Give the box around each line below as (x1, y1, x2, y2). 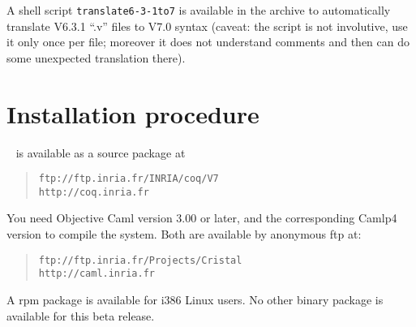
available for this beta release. (6, 307, 155, 324)
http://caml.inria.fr (38, 268, 155, 280)
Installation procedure (6, 97, 259, 130)
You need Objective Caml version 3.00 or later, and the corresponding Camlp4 (6, 209, 397, 226)
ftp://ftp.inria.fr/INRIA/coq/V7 (38, 173, 219, 185)
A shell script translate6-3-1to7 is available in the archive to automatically (6, 2, 391, 18)
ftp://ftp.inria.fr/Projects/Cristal (38, 254, 242, 266)
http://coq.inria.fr (38, 186, 149, 198)
